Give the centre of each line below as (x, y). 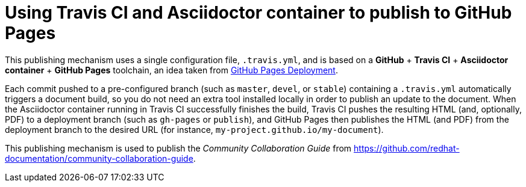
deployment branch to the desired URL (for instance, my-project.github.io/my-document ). (194, 129)
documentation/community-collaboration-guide (99, 158)
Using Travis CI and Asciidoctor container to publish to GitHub (258, 13)
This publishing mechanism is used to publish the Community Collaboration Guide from (178, 148)
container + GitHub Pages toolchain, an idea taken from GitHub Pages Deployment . (171, 70)
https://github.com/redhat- (407, 148)
